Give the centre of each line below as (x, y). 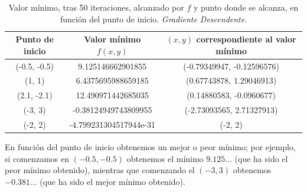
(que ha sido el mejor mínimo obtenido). (112, 181)
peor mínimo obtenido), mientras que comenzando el (100, 170)
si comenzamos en (37, 158)
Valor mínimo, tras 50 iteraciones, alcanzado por (96, 7)
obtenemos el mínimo (165, 158)
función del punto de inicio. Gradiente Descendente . (153, 19)
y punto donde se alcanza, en (246, 7)
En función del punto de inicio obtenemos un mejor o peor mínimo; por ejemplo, (150, 147)
